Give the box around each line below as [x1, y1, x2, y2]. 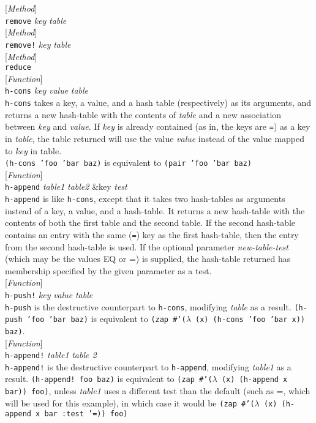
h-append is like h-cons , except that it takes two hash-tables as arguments [5, 192, 285, 204]
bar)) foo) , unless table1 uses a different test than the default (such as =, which [5, 384, 310, 397]
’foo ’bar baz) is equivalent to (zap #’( [26, 312, 186, 325]
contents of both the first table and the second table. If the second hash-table [5, 216, 296, 229]
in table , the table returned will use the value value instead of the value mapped [5, 132, 305, 144]
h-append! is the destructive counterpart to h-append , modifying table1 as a [5, 360, 292, 373]
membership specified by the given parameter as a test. [5, 264, 212, 277]
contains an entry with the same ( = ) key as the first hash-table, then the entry [5, 228, 299, 241]
